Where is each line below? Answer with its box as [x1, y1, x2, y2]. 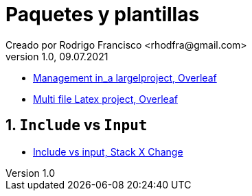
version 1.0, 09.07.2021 [5, 50, 108, 62]
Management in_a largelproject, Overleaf [33, 71, 217, 84]
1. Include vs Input [5, 117, 148, 134]
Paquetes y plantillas [5, 3, 200, 26]
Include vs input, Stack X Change [33, 145, 183, 158]
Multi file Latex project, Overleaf [33, 93, 178, 105]
